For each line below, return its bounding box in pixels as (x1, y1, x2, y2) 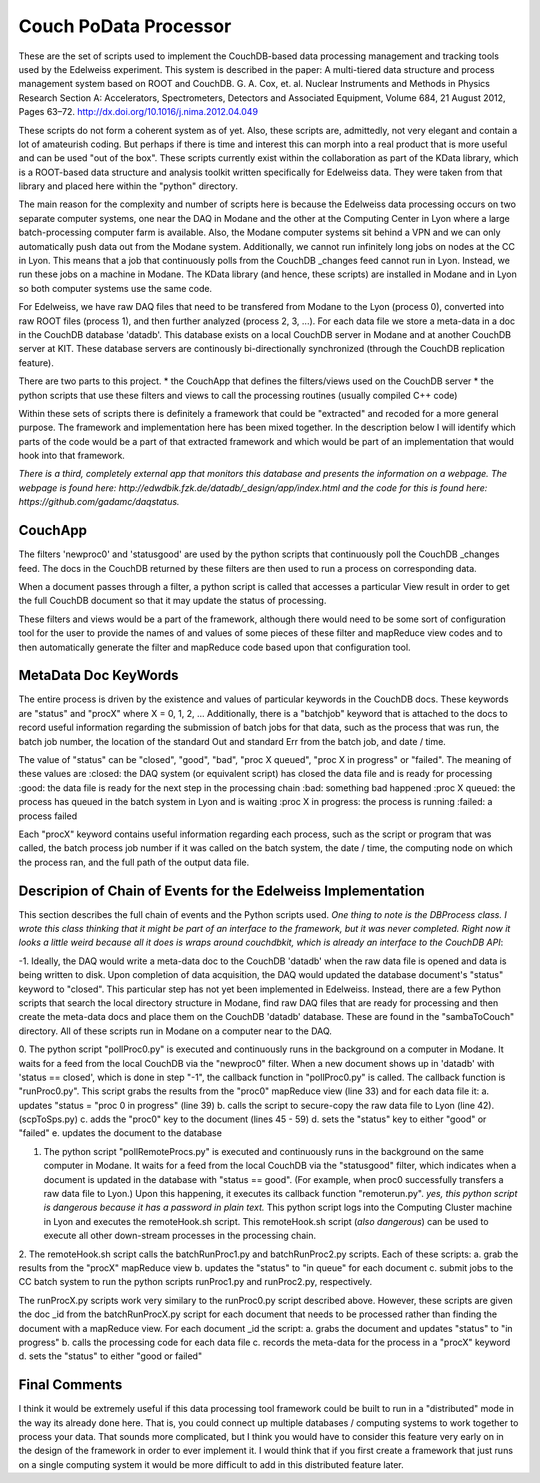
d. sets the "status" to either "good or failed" (18, 1350, 203, 1362)
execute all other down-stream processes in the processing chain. (43, 1230, 317, 1242)
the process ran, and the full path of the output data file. (18, 856, 250, 868)
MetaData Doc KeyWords (18, 667, 179, 684)
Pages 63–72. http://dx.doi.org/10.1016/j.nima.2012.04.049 (18, 106, 259, 118)
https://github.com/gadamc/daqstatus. (18, 496, 180, 508)
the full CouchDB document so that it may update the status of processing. (18, 595, 327, 607)
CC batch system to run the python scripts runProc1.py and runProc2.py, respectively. (18, 1276, 373, 1288)
